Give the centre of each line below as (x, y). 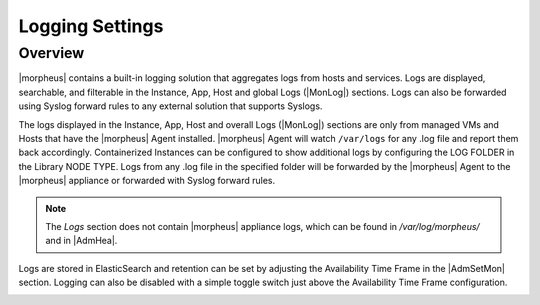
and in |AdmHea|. (81, 241)
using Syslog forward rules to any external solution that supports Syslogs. (170, 106)
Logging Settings (91, 26)
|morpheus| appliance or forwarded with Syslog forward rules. (146, 181)
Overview (51, 53)
